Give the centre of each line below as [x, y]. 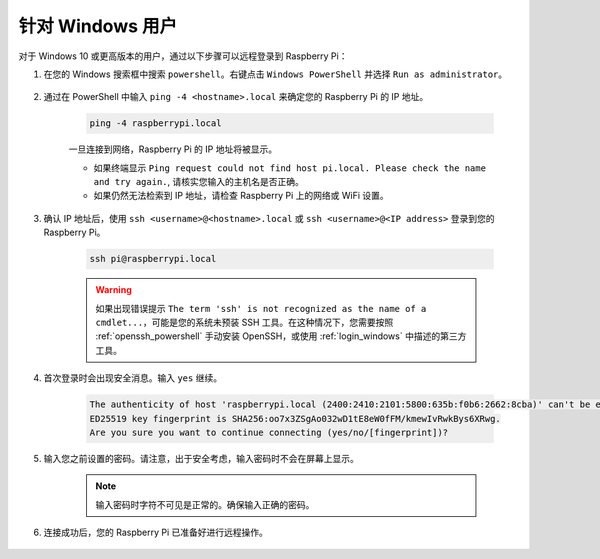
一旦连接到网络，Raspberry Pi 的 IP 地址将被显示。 [173, 149]
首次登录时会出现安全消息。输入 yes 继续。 [133, 378]
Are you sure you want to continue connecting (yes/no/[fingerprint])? [269, 432]
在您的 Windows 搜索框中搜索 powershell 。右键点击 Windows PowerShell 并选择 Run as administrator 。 [275, 74]
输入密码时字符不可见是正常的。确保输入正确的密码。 [205, 504]
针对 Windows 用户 [98, 26]
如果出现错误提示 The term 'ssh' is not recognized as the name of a [261, 308]
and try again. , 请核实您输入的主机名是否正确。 [198, 182]
